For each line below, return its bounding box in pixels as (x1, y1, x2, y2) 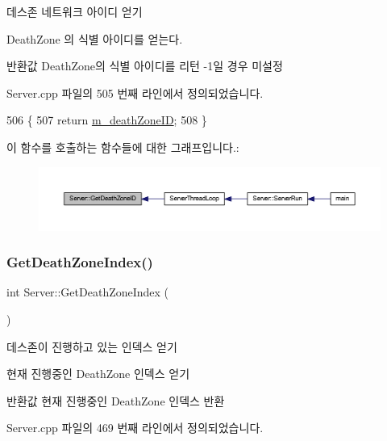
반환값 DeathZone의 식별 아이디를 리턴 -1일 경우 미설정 (6, 57, 283, 74)
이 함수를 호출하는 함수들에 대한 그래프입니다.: (6, 138, 239, 155)
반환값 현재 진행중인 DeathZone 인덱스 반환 (6, 392, 225, 409)
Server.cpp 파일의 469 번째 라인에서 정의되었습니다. (6, 419, 264, 436)
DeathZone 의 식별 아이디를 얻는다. (6, 30, 183, 47)
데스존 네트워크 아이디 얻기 (6, 3, 143, 19)
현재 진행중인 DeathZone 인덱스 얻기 (6, 365, 190, 382)
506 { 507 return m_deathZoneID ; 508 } (6, 111, 207, 128)
